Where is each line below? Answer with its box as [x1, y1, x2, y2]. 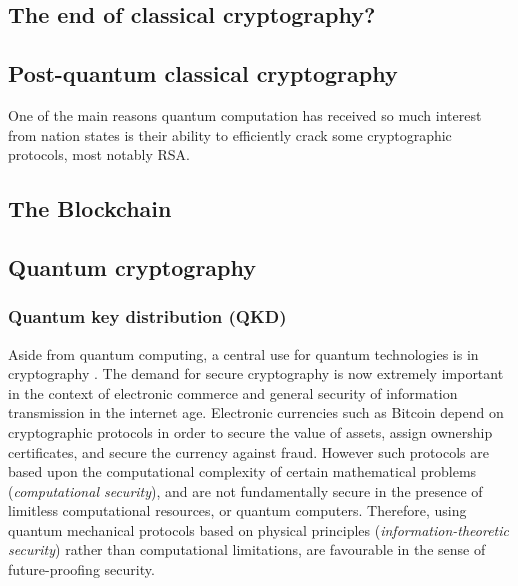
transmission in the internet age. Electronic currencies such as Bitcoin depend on [8, 402, 504, 423]
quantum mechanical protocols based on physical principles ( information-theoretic [8, 519, 510, 540]
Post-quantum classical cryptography [8, 58, 398, 89]
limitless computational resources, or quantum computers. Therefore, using [8, 500, 467, 521]
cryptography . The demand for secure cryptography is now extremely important [8, 363, 504, 384]
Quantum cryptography [8, 251, 257, 282]
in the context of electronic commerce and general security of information [8, 382, 458, 403]
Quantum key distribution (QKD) [8, 304, 287, 329]
